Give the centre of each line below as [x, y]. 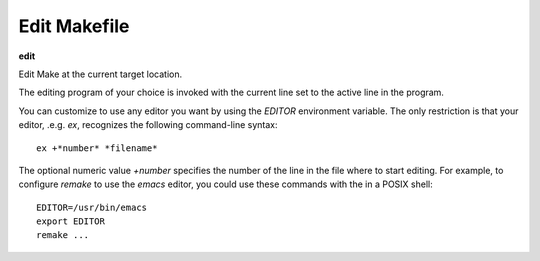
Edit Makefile [74, 26]
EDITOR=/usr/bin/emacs [92, 207]
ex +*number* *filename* [97, 148]
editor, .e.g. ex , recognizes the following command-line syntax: [148, 125]
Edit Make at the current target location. [100, 74]
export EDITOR [70, 221]
